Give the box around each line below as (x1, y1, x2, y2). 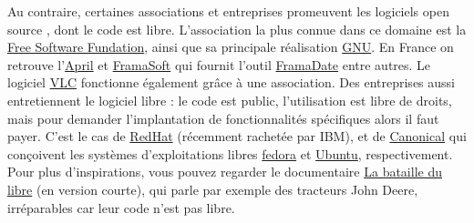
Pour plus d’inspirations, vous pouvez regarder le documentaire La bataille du (7, 162, 442, 181)
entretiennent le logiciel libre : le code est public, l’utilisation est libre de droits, (7, 90, 452, 109)
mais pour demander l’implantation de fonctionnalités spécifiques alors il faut (7, 108, 439, 127)
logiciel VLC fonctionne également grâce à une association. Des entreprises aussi (7, 73, 455, 92)
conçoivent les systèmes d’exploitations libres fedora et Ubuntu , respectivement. (7, 144, 453, 163)
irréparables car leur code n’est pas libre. (7, 198, 235, 217)
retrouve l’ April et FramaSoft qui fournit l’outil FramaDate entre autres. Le (7, 55, 431, 74)
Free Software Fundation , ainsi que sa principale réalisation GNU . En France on (7, 37, 454, 56)
